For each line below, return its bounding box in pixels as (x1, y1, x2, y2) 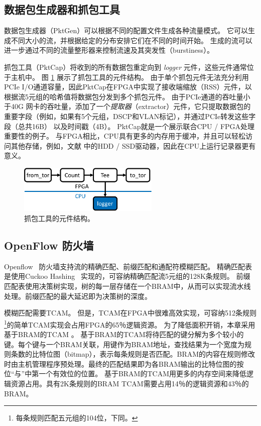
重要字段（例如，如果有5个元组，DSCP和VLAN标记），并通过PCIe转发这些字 (4, 111, 256, 121)
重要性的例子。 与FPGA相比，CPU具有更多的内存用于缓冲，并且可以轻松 (4, 131, 245, 141)
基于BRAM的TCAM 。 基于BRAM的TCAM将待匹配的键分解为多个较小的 (4, 329, 244, 340)
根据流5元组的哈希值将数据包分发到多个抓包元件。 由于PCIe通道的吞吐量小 (4, 91, 250, 101)
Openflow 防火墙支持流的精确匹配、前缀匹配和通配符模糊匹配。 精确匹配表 (4, 261, 252, 271)
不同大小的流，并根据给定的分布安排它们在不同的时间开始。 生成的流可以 (11, 35, 252, 45)
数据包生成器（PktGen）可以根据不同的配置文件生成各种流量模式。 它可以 (4, 25, 248, 36)
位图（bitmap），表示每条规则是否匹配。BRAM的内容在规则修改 (46, 349, 255, 359)
